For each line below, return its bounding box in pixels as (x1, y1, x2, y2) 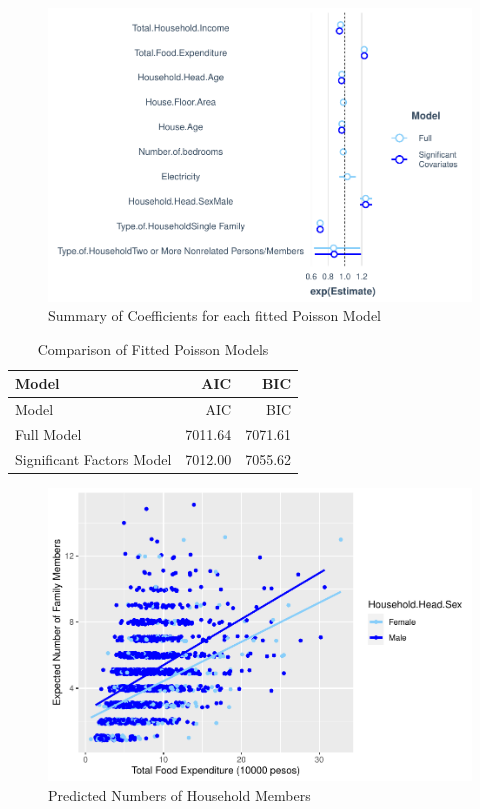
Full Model (15, 424, 82, 444)
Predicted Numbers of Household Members (48, 785, 311, 806)
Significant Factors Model (15, 448, 172, 469)
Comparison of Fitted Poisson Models (37, 338, 269, 359)
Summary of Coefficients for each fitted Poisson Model (48, 305, 381, 326)
